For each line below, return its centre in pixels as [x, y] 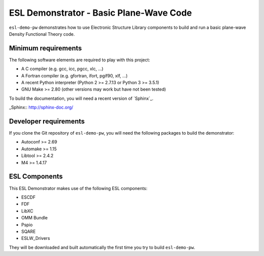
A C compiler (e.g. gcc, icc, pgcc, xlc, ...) [62, 69]
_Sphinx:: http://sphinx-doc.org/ [41, 107]
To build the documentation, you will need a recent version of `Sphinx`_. [81, 98]
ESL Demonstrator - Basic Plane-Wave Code [100, 13]
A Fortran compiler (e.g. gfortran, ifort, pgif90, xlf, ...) [75, 75]
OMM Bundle [34, 218]
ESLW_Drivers [36, 238]
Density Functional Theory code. [42, 34]
